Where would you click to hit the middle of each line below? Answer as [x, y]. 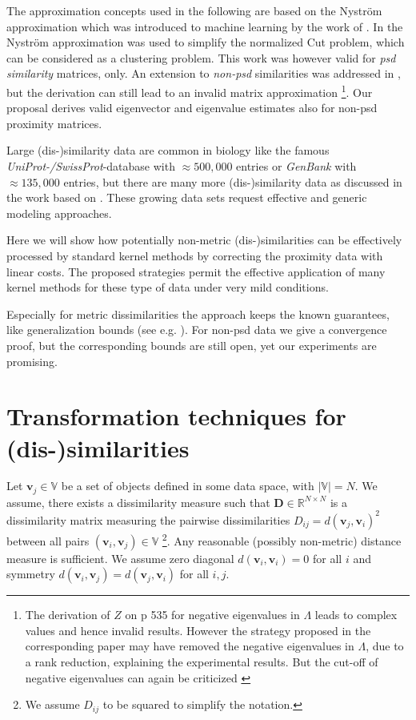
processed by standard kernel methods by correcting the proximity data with [195, 255]
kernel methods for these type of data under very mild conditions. [168, 287]
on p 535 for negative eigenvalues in [212, 615]
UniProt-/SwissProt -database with [91, 166]
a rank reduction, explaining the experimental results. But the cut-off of [202, 662]
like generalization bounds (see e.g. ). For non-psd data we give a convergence [197, 330]
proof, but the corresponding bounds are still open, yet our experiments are [192, 345]
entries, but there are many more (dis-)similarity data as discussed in [233, 181]
